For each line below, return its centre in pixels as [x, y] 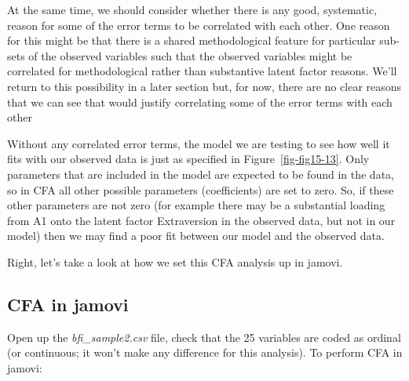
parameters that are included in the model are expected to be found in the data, [201, 174]
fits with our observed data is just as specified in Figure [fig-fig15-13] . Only [188, 159]
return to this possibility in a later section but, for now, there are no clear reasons [204, 86]
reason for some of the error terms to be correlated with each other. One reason [199, 25]
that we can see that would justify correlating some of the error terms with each [200, 102]
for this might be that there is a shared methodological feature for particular [192, 40]
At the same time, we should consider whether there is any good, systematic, [192, 9]
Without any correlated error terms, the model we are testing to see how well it [199, 143]
